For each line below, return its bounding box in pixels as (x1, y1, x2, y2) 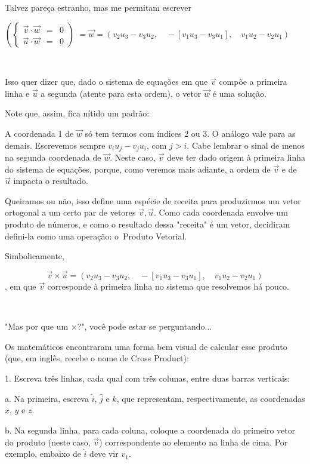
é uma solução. (212, 87, 266, 99)
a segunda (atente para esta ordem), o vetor (41, 87, 201, 99)
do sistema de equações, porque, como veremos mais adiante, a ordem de (5, 162, 271, 175)
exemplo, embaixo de (5, 447, 81, 460)
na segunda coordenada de (5, 151, 101, 164)
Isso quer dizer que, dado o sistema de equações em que (5, 75, 208, 88)
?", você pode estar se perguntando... (77, 320, 212, 333)
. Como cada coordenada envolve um (154, 206, 288, 219)
